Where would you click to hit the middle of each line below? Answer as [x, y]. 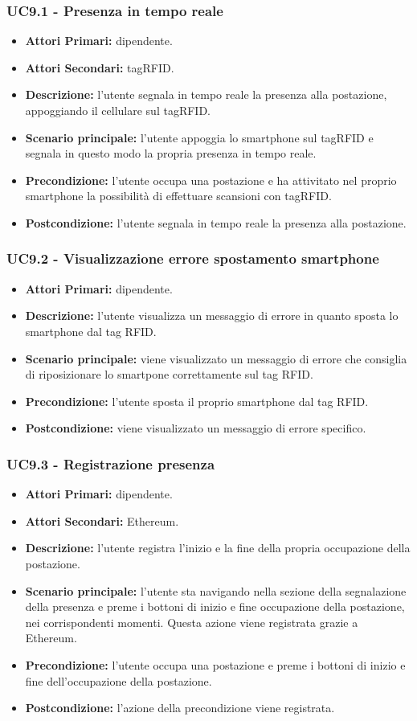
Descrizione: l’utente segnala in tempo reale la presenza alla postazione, [206, 94]
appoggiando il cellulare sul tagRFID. [118, 110]
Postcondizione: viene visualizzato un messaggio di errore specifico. [196, 428]
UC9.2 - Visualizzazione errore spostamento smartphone [193, 258]
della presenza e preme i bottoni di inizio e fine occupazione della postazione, [215, 606]
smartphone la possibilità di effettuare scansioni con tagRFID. [178, 196]
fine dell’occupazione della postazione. [119, 680]
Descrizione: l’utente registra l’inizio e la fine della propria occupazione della [218, 548]
